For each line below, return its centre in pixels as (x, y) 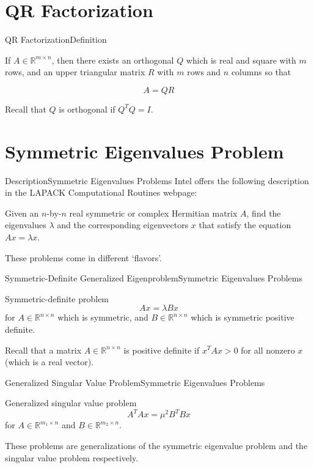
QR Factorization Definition (56, 39)
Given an (22, 213)
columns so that (261, 72)
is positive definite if (162, 350)
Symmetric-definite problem (57, 298)
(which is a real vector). (49, 362)
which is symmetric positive (243, 317)
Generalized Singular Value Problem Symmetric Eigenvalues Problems (135, 382)
